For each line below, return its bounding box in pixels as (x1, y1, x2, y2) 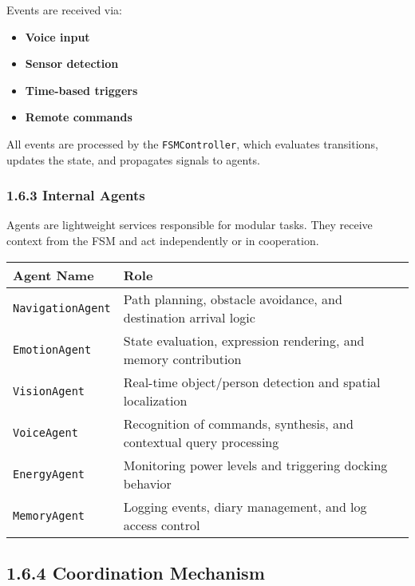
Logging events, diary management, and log (123, 497, 367, 516)
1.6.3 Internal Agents (6, 185, 145, 205)
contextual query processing (123, 432, 279, 451)
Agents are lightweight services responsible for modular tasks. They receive (6, 216, 373, 233)
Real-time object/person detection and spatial (123, 372, 381, 391)
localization (123, 390, 188, 410)
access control (123, 515, 200, 534)
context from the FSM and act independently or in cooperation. (6, 232, 319, 249)
